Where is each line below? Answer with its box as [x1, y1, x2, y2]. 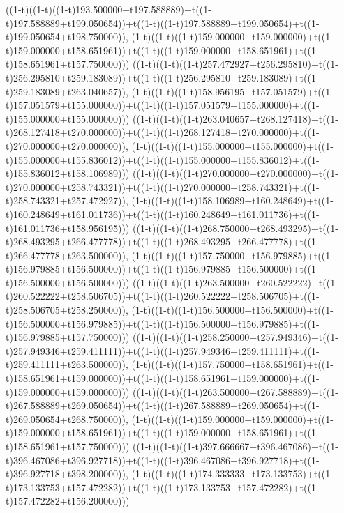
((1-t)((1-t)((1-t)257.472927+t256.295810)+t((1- [133, 56, 338, 71]
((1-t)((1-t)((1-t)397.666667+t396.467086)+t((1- [133, 439, 338, 453]
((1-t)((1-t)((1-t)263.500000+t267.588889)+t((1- [133, 384, 338, 399]
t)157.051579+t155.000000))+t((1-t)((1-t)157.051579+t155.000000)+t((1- [6, 98, 320, 112]
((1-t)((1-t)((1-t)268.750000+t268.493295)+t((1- [133, 220, 338, 235]
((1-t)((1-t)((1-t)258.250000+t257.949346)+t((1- [133, 330, 338, 344]
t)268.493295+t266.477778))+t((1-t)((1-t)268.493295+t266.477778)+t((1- [6, 234, 320, 249]
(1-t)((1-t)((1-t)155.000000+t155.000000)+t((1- [131, 138, 334, 153]
